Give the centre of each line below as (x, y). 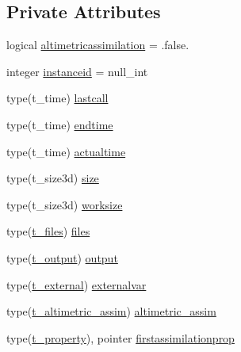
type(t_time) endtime (60, 124)
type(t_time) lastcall (57, 98)
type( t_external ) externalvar (77, 284)
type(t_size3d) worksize (65, 204)
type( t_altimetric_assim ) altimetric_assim (111, 311)
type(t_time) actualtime (66, 151)
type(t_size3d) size (53, 178)
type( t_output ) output (62, 257)
